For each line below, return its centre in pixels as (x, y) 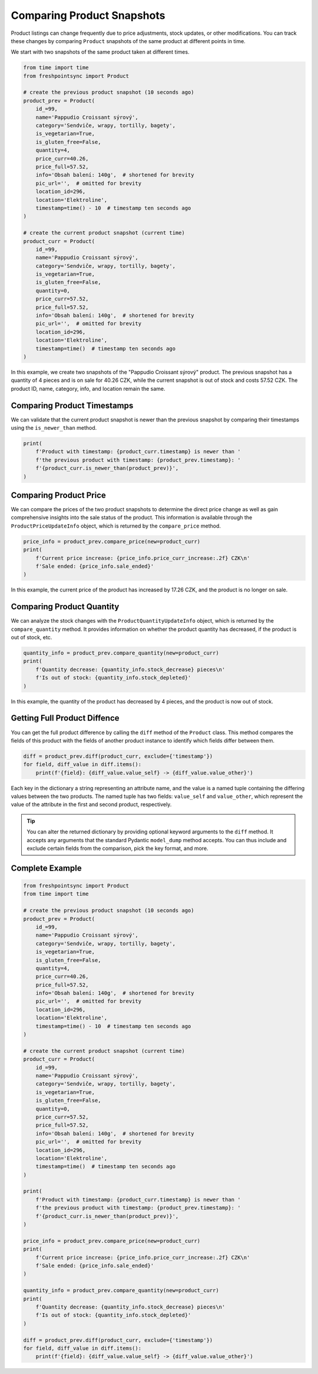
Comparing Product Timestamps (72, 405)
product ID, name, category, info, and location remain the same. (88, 388)
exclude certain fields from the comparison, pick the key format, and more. (117, 848)
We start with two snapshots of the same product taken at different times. (100, 52)
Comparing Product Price (58, 495)
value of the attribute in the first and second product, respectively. (91, 804)
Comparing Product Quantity (65, 607)
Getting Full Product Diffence (65, 718)
